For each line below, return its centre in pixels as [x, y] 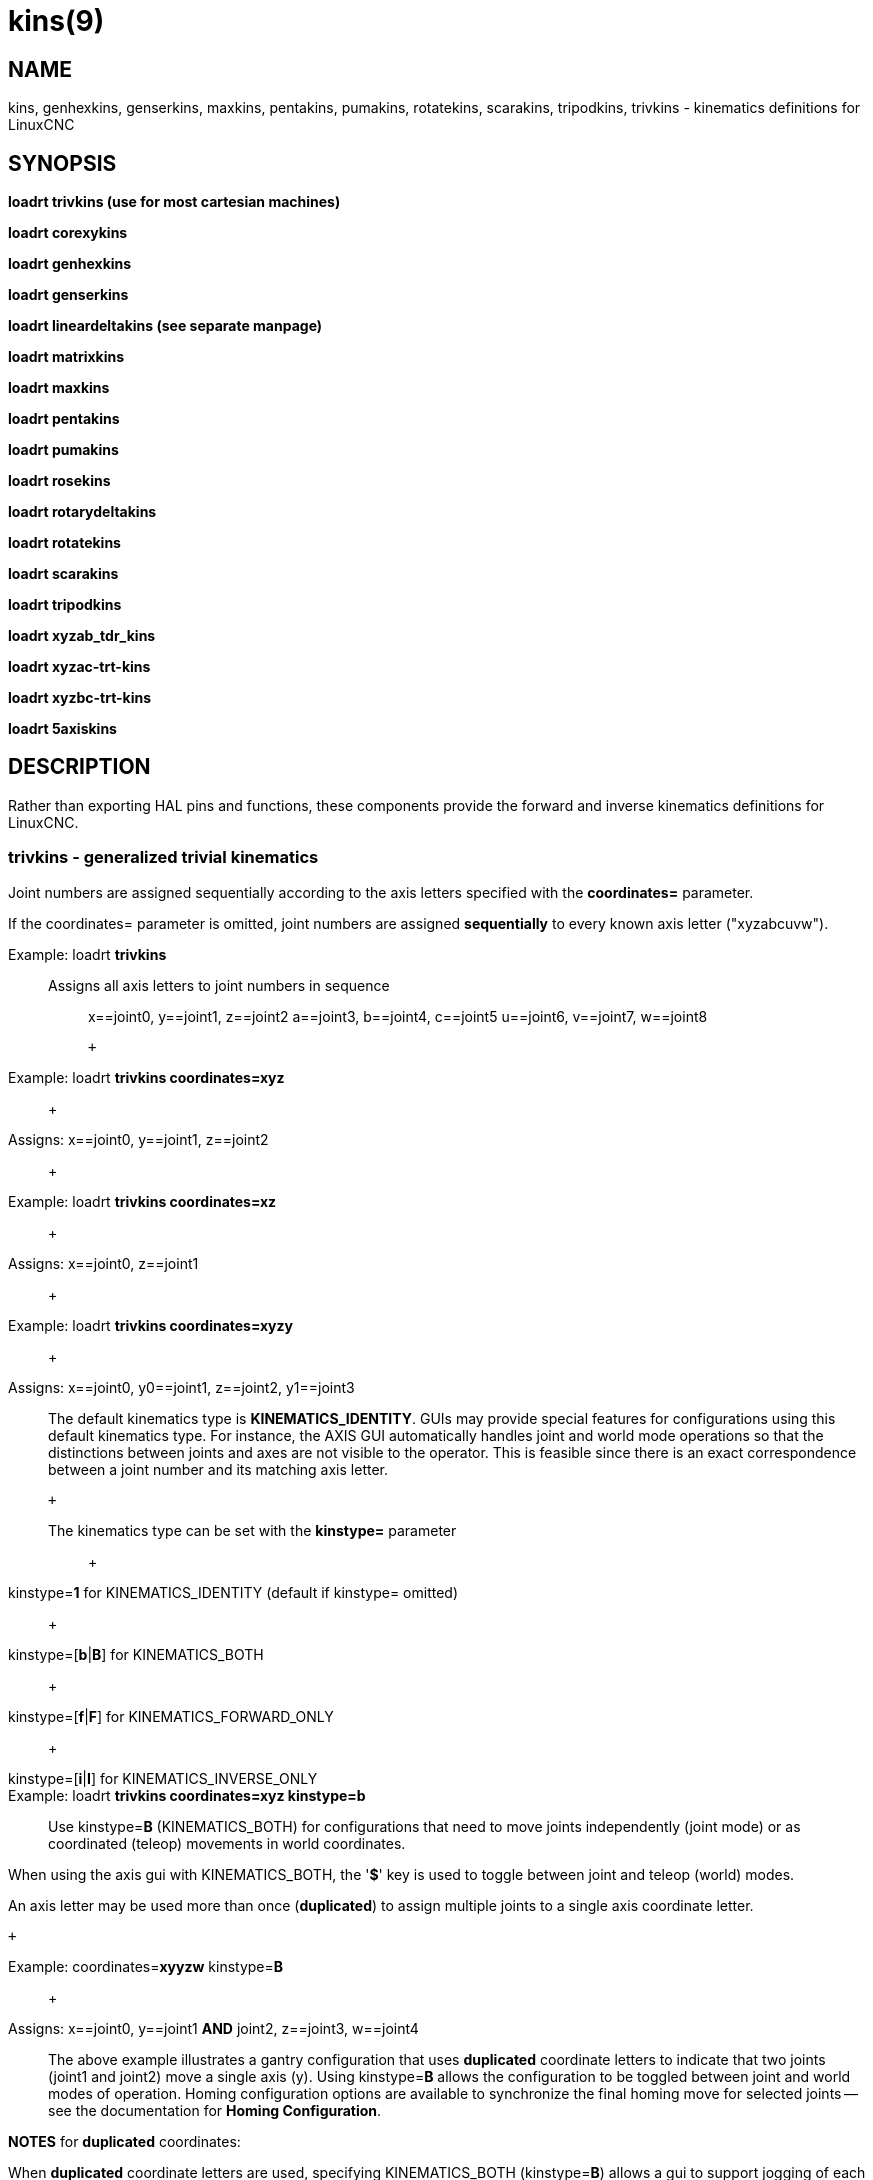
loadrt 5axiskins [62, 729]
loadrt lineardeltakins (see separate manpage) [165, 326]
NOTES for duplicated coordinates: [124, 2141]
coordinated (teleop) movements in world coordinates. [227, 1843]
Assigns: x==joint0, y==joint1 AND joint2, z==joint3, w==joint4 [213, 2028]
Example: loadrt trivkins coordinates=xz [142, 1201]
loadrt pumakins [63, 450]
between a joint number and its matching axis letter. [218, 1469]
